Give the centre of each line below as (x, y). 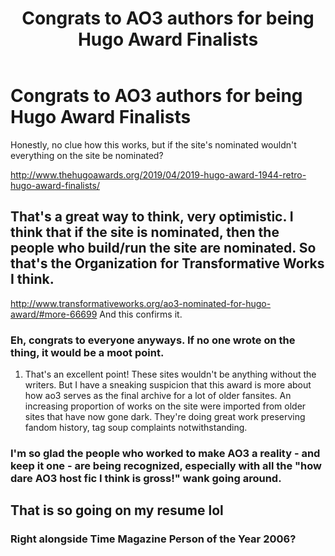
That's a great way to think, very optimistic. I (152, 217)
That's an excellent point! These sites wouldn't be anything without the (170, 374)
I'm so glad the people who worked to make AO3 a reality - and (165, 453)
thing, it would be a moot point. (87, 352)
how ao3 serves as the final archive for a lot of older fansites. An (158, 396)
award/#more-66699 (54, 314)
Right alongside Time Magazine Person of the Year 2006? (153, 539)
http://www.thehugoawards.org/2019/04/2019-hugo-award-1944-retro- (158, 174)
